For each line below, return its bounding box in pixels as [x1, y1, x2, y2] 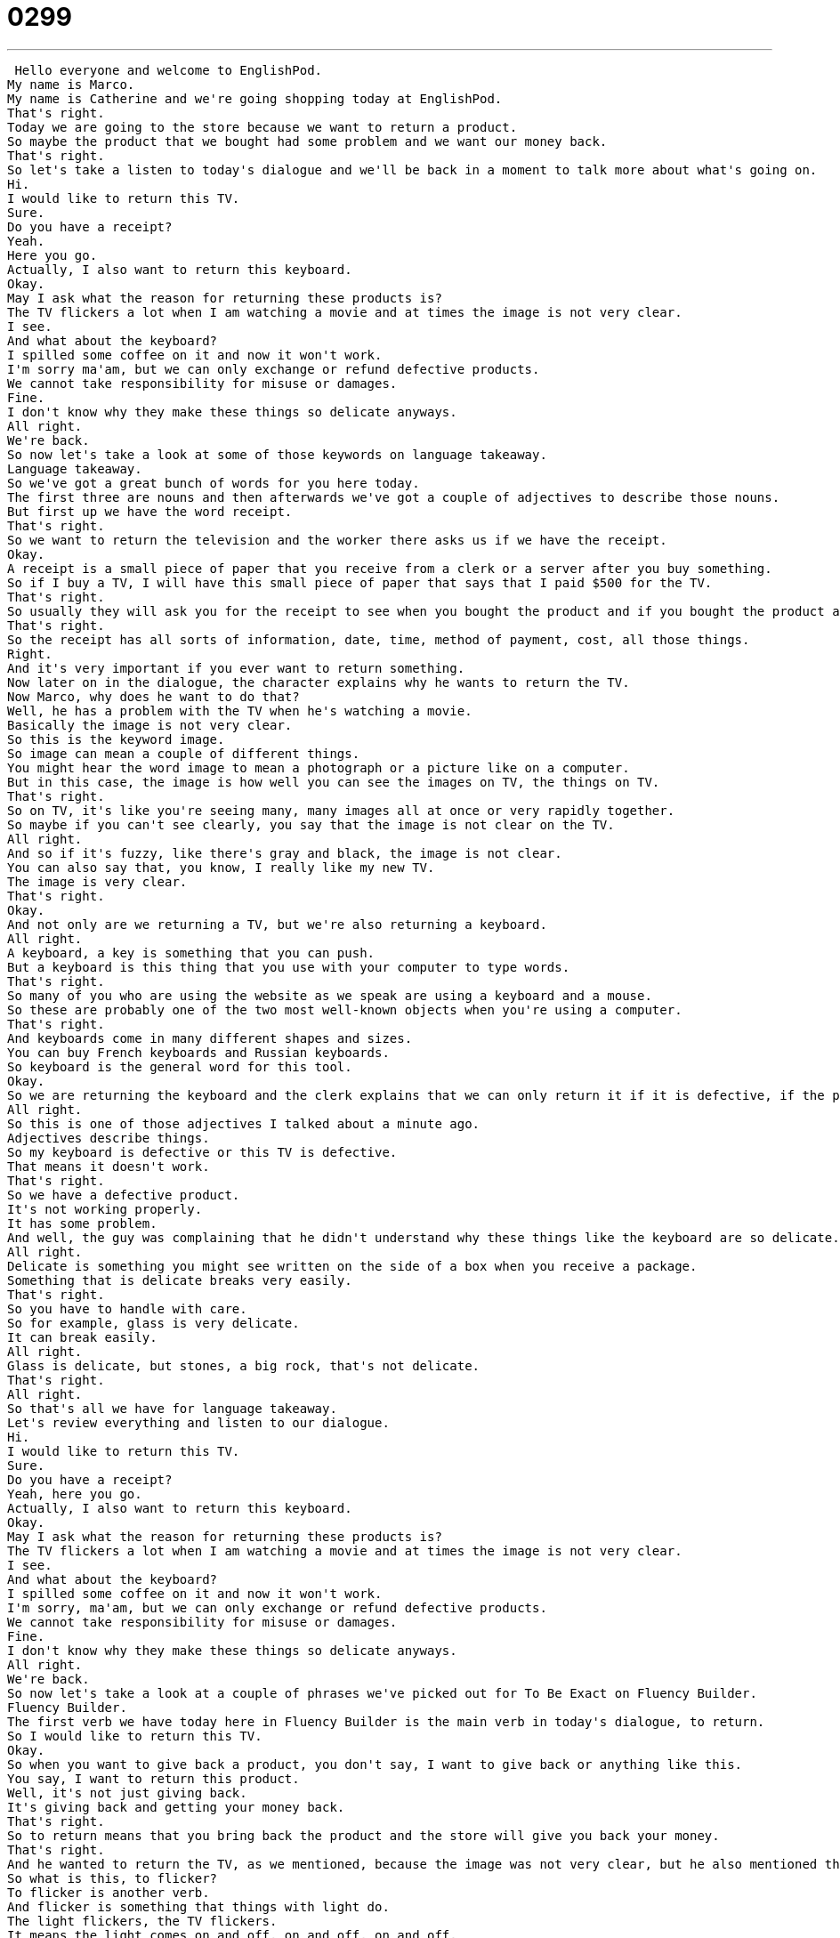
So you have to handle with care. [7, 1301, 247, 1316]
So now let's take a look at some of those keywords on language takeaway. [7, 447, 547, 462]
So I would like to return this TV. [7, 1728, 262, 1743]
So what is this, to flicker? [7, 1870, 218, 1886]
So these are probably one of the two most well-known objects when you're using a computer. [7, 1002, 682, 1017]
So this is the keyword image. [7, 731, 225, 747]
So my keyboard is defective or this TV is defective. [7, 1144, 398, 1159]
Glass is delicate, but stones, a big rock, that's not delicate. [7, 1358, 481, 1373]
